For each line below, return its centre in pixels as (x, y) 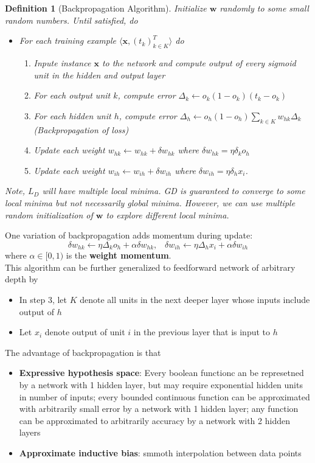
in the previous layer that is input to (202, 332)
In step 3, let (43, 299)
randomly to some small (264, 8)
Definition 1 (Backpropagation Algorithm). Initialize (106, 8)
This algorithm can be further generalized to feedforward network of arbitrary (150, 267)
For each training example (67, 40)
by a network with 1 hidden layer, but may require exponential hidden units (161, 384)
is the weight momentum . (119, 255)
